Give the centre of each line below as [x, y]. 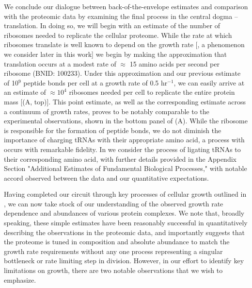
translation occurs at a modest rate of [60, 63]
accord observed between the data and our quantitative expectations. [106, 178]
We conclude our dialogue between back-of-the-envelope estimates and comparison [126, 6]
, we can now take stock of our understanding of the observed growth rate [114, 203]
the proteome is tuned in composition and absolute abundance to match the [117, 242]
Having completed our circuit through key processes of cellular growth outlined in [125, 194]
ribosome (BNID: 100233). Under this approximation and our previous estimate [122, 73]
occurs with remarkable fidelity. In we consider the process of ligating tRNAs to [122, 149]
